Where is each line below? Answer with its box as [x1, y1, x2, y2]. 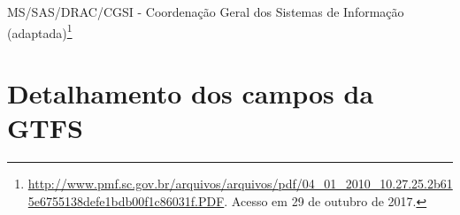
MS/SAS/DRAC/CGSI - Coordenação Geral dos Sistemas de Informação [7, 3, 404, 20]
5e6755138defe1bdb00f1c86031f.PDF [27, 191, 225, 210]
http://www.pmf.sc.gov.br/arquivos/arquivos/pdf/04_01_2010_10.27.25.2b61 [27, 174, 453, 193]
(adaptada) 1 [7, 20, 73, 42]
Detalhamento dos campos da [7, 75, 374, 111]
